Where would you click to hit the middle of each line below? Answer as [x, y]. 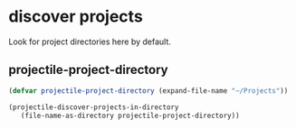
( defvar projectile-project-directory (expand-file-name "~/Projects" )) [148, 91]
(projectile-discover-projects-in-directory [94, 107]
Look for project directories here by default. [90, 41]
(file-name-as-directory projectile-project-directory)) [130, 115]
